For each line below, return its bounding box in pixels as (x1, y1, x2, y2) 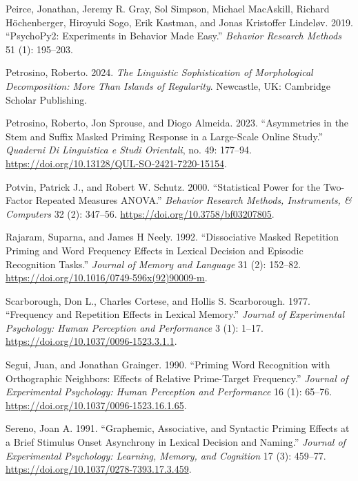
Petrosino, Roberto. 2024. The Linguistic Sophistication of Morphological (6, 65, 313, 79)
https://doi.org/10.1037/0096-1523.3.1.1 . (6, 334, 177, 348)
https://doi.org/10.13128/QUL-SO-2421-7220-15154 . (6, 155, 227, 170)
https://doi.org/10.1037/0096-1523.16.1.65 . (6, 397, 187, 412)
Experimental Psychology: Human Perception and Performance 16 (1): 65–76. (6, 384, 332, 399)
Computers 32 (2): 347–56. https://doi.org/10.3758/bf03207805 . (6, 206, 275, 220)
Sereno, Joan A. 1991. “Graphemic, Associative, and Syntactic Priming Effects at (6, 421, 350, 435)
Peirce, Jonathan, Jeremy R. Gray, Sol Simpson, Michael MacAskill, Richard (6, 1, 330, 15)
